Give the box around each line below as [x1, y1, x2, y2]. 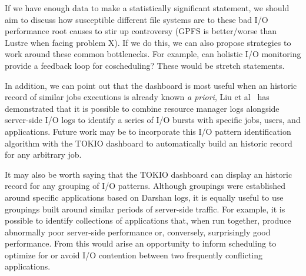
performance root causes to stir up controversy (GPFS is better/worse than [5, 25, 277, 37]
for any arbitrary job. [5, 148, 82, 161]
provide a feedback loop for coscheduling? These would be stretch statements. [5, 59, 285, 71]
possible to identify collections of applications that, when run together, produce [5, 214, 291, 227]
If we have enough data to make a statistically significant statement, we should [5, 2, 290, 14]
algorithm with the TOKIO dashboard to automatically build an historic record [5, 137, 292, 149]
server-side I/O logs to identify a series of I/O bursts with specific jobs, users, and [5, 114, 301, 126]
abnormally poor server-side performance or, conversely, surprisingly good [5, 225, 271, 238]
